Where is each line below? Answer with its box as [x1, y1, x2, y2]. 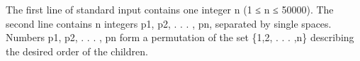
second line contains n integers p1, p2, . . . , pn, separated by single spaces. [6, 16, 332, 30]
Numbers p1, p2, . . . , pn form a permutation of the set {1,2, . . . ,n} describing [6, 30, 354, 45]
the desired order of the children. [6, 43, 148, 58]
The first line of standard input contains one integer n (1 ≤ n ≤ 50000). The [6, 2, 334, 16]
